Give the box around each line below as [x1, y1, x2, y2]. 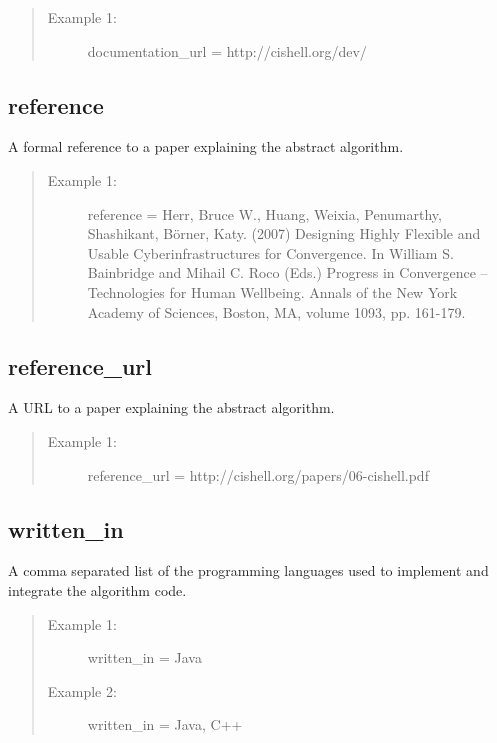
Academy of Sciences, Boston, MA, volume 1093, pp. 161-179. [87, 301, 466, 322]
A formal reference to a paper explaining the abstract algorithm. [8, 136, 404, 157]
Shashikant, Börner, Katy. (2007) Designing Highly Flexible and [87, 223, 481, 244]
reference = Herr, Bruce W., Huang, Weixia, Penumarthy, [87, 203, 442, 224]
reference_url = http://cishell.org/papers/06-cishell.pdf [87, 464, 429, 485]
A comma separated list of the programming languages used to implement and [8, 560, 489, 581]
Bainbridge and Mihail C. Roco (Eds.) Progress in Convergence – [87, 262, 488, 283]
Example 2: [47, 680, 117, 701]
